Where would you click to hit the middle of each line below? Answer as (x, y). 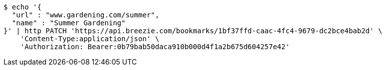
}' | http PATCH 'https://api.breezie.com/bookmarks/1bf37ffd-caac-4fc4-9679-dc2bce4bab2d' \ (193, 31)
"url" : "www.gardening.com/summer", (85, 15)
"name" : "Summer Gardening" (69, 23)
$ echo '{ (22, 7)
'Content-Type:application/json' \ (90, 39)
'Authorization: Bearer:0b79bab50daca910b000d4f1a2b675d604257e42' (155, 47)
